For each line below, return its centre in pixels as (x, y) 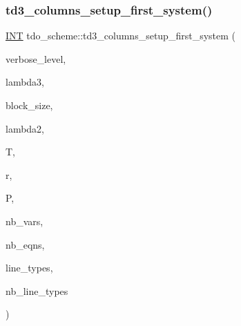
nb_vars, (25, 221)
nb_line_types (37, 290)
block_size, (29, 105)
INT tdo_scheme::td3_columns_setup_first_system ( (120, 36)
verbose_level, (36, 58)
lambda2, (25, 128)
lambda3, (25, 82)
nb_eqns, (25, 244)
